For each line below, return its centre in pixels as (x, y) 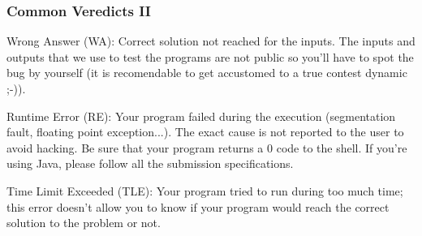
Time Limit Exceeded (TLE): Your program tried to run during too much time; (205, 190)
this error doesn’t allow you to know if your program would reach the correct (198, 206)
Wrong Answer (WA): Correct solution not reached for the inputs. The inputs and (211, 41)
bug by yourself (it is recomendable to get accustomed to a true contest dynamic (207, 73)
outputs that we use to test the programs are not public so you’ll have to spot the (210, 56)
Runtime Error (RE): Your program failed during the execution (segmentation (201, 116)
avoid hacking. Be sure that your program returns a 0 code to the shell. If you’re (207, 147)
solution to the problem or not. (84, 223)
